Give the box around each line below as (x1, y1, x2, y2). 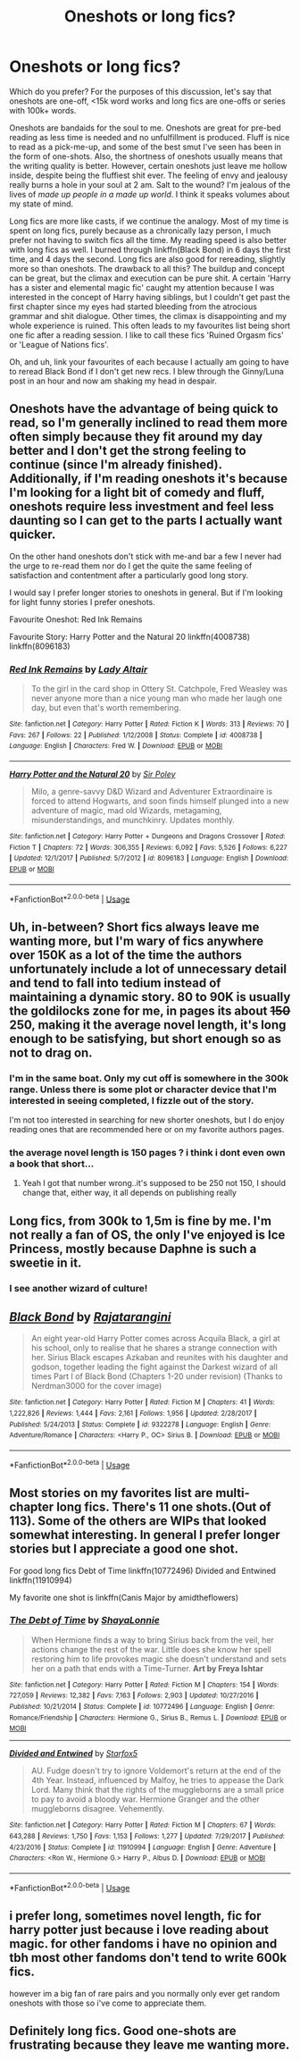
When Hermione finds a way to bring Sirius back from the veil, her (30, 1634, 275, 1645)
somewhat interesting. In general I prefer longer (9, 1527, 280, 1543)
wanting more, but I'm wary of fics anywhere (9, 933, 264, 948)
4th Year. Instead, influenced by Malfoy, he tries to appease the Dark (30, 1775, 284, 1786)
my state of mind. (9, 198, 74, 209)
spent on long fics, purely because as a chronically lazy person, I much (9, 225, 271, 236)
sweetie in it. (9, 1255, 82, 1270)
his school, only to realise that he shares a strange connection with (30, 1342, 278, 1353)
